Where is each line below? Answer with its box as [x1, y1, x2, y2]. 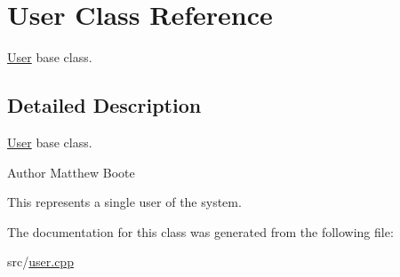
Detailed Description [7, 91, 202, 119]
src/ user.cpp [7, 252, 74, 271]
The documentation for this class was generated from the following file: [7, 222, 394, 241]
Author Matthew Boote [7, 162, 135, 181]
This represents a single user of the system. [7, 193, 242, 211]
